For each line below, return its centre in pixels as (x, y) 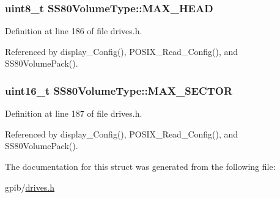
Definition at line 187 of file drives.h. (74, 113)
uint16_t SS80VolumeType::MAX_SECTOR (119, 90)
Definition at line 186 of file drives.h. (74, 31)
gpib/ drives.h (30, 187)
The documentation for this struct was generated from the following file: (140, 166)
